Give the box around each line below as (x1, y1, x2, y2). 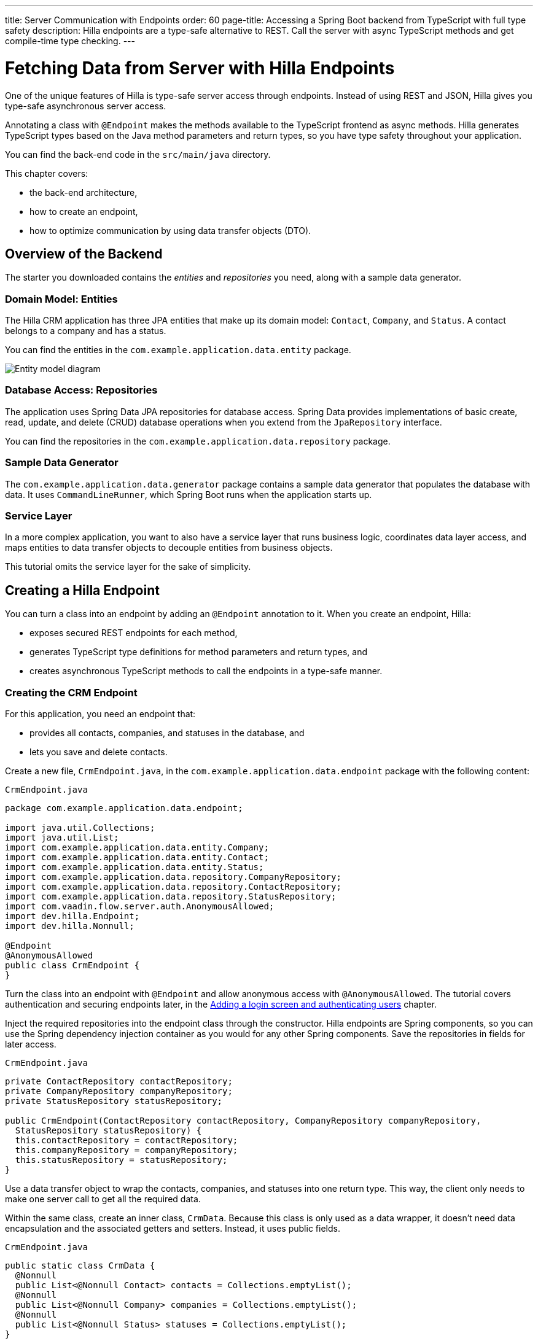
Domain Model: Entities (5, 292, 118, 305)
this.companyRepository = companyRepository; (15, 1145, 238, 1155)
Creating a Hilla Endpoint (5, 582, 160, 598)
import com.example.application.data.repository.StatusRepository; (5, 891, 337, 901)
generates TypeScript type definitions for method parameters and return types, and (29, 647, 368, 658)
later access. (5, 1038, 57, 1049)
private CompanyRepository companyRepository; (5, 1086, 233, 1096)
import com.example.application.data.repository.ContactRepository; (5, 881, 341, 892)
